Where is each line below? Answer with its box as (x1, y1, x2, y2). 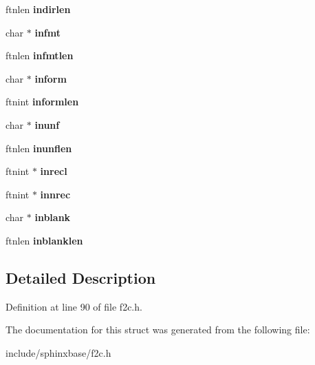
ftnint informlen (6, 94, 79, 109)
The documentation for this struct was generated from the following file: (6, 322, 310, 337)
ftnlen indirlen (6, 2, 71, 16)
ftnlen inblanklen (6, 233, 83, 247)
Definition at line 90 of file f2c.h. (6, 299, 142, 313)
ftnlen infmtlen (6, 48, 74, 63)
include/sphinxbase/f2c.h (6, 345, 111, 359)
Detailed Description (6, 267, 156, 288)
